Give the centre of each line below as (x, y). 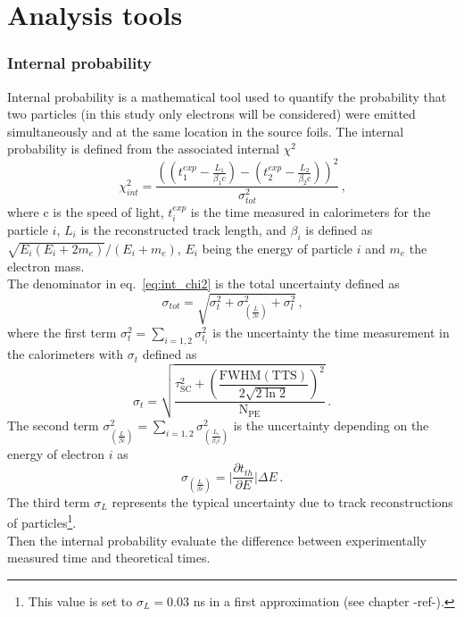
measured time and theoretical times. (109, 558)
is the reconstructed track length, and (183, 229)
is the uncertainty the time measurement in (331, 333)
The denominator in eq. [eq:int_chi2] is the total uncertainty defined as (203, 283)
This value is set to (80, 600)
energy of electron (56, 453)
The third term (49, 501)
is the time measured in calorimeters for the (311, 211)
